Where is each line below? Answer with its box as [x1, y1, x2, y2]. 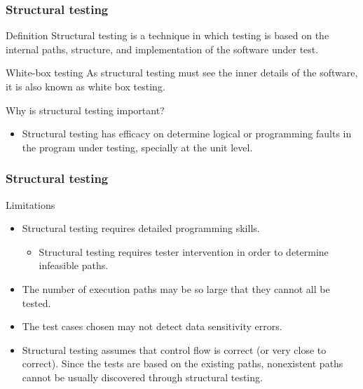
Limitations [6, 197, 55, 212]
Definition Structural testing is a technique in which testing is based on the [6, 28, 329, 43]
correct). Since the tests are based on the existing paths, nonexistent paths [22, 356, 343, 371]
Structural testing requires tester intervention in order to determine [39, 244, 329, 259]
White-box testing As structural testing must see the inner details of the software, [6, 65, 358, 80]
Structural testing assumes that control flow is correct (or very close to [22, 342, 327, 357]
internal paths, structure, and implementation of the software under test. [6, 41, 319, 56]
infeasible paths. [39, 258, 109, 273]
